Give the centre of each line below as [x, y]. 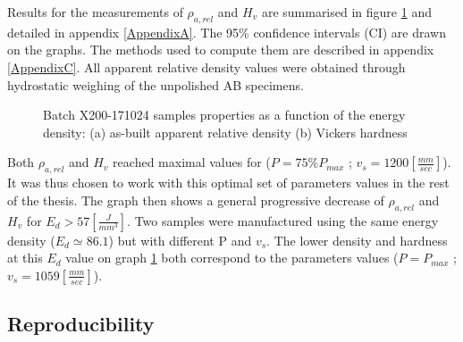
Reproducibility [81, 324]
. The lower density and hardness [357, 240]
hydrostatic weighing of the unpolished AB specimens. [156, 84]
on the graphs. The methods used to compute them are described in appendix [221, 50]
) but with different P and [180, 240]
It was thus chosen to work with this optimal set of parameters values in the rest [228, 183]
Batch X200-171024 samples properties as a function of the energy [224, 115]
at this [25, 258]
